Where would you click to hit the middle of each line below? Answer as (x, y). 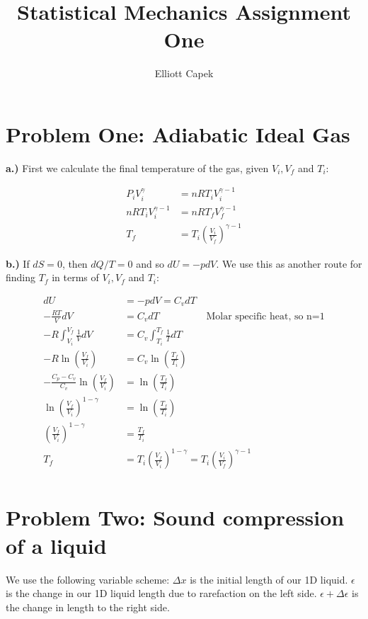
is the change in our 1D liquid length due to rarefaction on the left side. (161, 593)
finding (21, 277)
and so (150, 263)
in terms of (75, 277)
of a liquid (56, 545)
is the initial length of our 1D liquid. (269, 579)
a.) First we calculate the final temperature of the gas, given (137, 167)
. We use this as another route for (289, 263)
